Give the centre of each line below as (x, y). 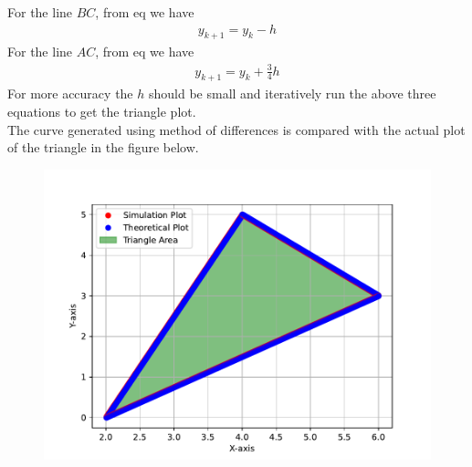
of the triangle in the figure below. (103, 147)
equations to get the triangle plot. (102, 111)
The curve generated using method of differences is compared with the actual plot (236, 129)
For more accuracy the (70, 93)
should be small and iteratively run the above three (292, 93)
